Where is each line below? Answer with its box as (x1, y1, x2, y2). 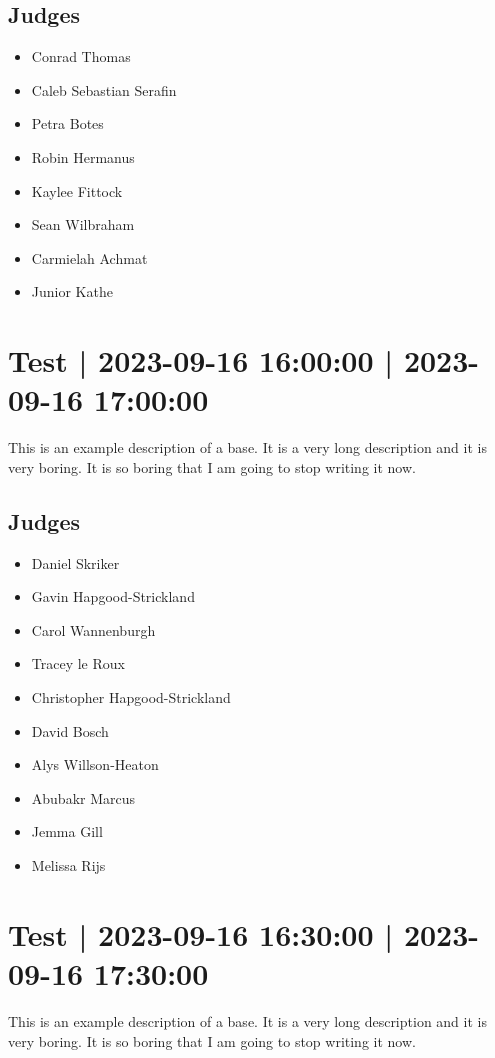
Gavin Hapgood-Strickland (31, 586, 195, 607)
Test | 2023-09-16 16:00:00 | (8, 340, 394, 381)
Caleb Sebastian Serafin (31, 79, 177, 100)
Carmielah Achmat (31, 247, 148, 268)
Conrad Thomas (31, 46, 131, 67)
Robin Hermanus (31, 146, 135, 167)
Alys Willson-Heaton (31, 754, 159, 775)
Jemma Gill (31, 821, 103, 842)
